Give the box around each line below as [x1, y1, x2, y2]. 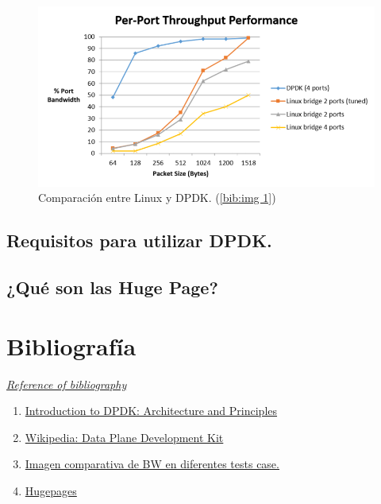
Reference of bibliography [6, 375, 127, 392]
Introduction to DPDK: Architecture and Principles [25, 402, 278, 419]
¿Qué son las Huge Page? [6, 275, 218, 300]
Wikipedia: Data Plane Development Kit [25, 428, 224, 445]
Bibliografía [6, 329, 137, 362]
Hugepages [25, 483, 77, 499]
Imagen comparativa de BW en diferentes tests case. [25, 456, 279, 472]
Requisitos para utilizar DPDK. [6, 228, 272, 253]
